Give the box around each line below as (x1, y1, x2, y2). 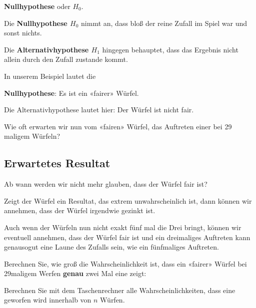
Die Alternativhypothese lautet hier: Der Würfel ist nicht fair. (4, 104, 194, 115)
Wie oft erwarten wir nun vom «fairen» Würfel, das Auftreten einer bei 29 (4, 121, 232, 131)
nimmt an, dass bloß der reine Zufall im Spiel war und (81, 17, 247, 28)
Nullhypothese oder (4, 1, 70, 11)
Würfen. (100, 295, 125, 305)
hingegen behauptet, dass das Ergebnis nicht (102, 44, 238, 54)
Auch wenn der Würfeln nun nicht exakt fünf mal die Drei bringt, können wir (4, 222, 241, 232)
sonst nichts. (4, 27, 42, 38)
